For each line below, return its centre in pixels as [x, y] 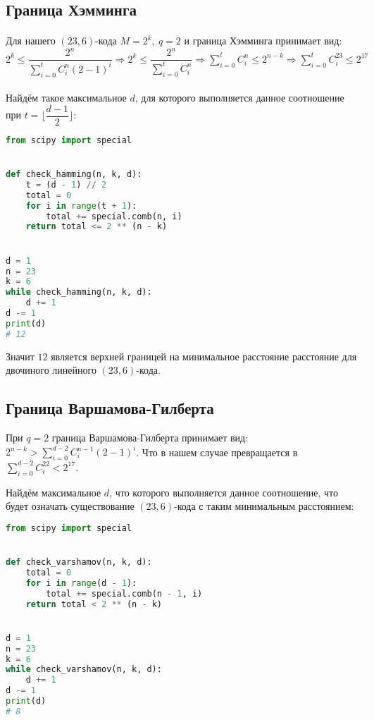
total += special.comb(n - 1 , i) [124, 593]
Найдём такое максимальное [66, 98]
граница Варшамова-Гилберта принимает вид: [150, 438]
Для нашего [31, 41]
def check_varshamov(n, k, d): [79, 562]
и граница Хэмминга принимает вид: [263, 41]
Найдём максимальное [54, 492]
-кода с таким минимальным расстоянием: [264, 506]
